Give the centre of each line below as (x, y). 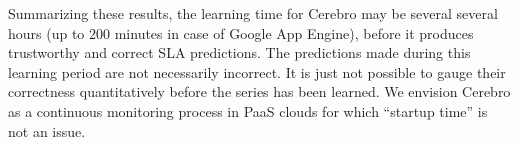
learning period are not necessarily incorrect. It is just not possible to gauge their (257, 71)
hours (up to (46, 32)
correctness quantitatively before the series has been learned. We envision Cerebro (259, 91)
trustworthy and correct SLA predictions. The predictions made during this (239, 52)
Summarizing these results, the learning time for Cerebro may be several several (253, 13)
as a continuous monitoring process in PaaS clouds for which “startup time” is (248, 110)
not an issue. (47, 130)
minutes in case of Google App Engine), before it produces (294, 32)
